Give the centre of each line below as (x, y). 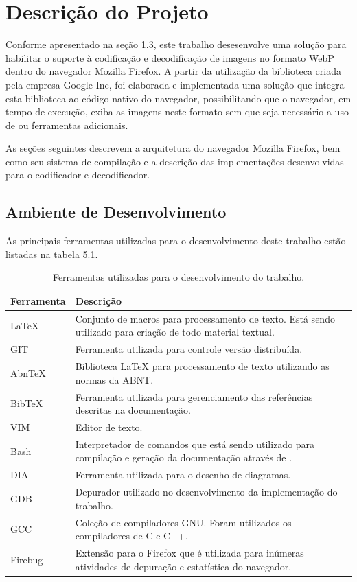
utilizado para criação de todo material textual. (175, 332)
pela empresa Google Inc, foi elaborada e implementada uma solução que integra (175, 84)
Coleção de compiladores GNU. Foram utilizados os (183, 522)
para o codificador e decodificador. (78, 175)
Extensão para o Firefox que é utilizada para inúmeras (189, 553)
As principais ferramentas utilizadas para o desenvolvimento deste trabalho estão (176, 241)
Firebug (27, 559)
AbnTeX (28, 372)
